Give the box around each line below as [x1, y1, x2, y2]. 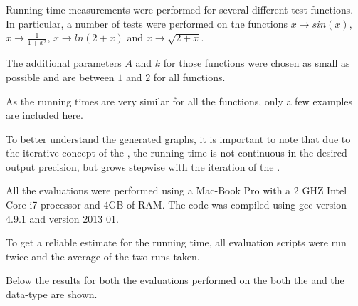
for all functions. [153, 69, 226, 84]
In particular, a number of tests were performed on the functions [6, 16, 288, 31]
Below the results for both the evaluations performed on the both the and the [6, 273, 344, 287]
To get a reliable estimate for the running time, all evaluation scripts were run [6, 235, 347, 250]
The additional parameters [6, 56, 122, 70]
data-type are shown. [6, 287, 98, 302]
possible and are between [6, 69, 115, 84]
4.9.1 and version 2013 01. [6, 211, 119, 226]
